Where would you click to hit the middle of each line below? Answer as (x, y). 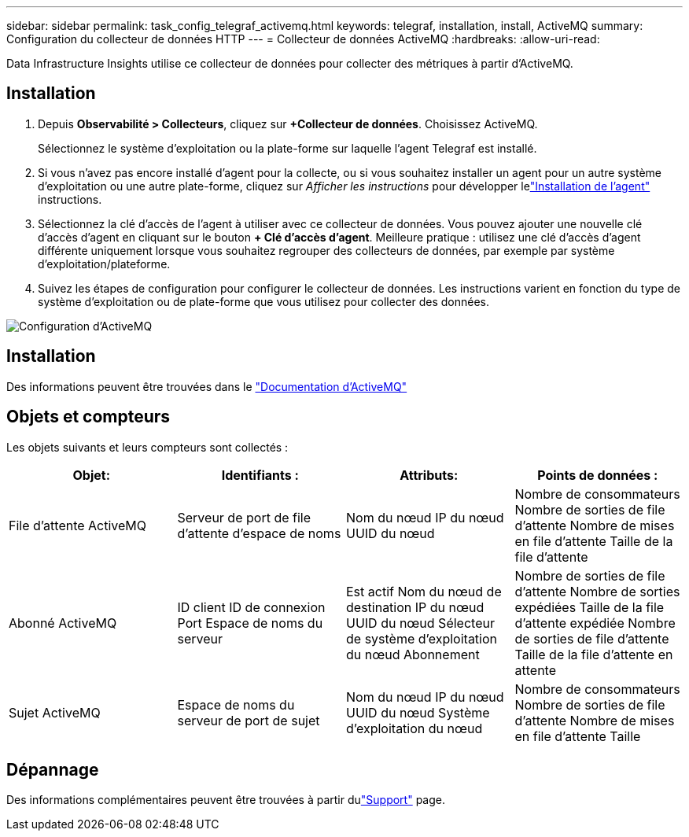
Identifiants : (260, 475)
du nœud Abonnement (413, 654)
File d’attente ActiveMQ (78, 525)
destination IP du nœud (415, 607)
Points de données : (598, 475)
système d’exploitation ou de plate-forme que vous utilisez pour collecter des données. (263, 301)
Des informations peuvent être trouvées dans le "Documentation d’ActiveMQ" (207, 386)
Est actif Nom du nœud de (424, 591)
